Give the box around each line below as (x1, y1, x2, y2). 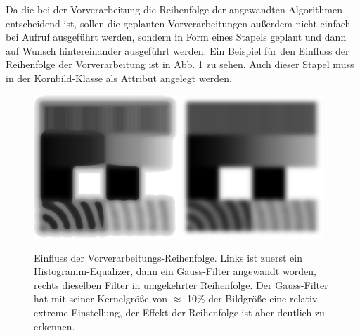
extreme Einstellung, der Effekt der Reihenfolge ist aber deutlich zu (34, 305, 325, 320)
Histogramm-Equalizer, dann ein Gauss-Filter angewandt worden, (34, 264, 316, 278)
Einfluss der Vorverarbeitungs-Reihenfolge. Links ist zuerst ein (34, 250, 302, 264)
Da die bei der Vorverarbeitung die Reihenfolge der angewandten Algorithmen (6, 2, 342, 16)
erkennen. (34, 318, 75, 333)
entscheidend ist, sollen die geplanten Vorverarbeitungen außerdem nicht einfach (6, 15, 351, 30)
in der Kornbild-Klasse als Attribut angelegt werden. (6, 70, 233, 85)
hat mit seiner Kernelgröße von (34, 291, 167, 306)
